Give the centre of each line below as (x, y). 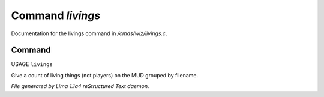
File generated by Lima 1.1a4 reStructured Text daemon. (80, 86)
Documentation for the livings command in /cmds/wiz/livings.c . (89, 33)
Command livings (56, 15)
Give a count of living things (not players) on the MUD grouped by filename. (104, 75)
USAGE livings (32, 64)
